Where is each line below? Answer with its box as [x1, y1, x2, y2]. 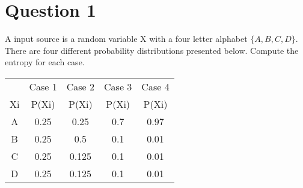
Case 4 [141, 79, 170, 93]
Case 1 [29, 79, 57, 93]
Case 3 [104, 79, 132, 93]
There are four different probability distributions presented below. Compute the [5, 44, 299, 56]
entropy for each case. [5, 56, 85, 68]
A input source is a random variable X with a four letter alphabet [5, 32, 248, 45]
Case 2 [66, 79, 95, 93]
